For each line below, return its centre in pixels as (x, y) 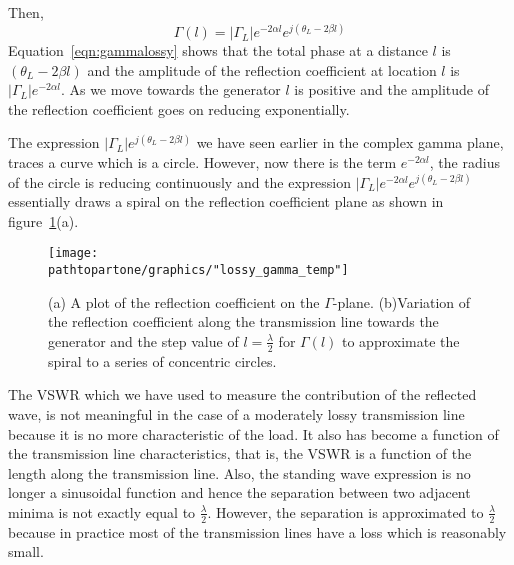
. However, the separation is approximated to (345, 511)
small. (26, 551)
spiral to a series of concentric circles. (162, 360)
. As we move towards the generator (170, 89)
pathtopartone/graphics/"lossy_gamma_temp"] (198, 270)
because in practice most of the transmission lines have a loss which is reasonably (257, 531)
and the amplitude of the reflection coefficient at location (262, 69)
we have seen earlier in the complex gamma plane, (350, 142)
